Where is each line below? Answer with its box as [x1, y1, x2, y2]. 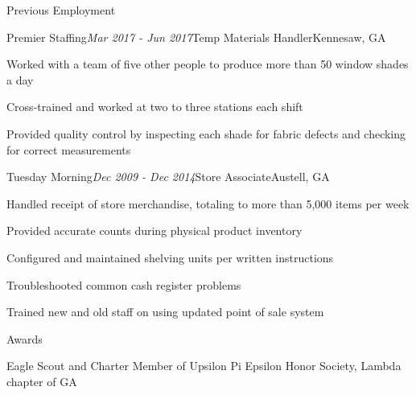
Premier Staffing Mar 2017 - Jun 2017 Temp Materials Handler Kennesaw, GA [6, 28, 386, 45]
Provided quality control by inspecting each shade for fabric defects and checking [6, 125, 406, 142]
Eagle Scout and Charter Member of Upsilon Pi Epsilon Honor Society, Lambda [6, 357, 402, 374]
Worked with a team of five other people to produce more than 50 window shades [6, 56, 409, 72]
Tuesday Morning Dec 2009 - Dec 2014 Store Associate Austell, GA [6, 168, 330, 185]
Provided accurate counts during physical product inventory [6, 222, 303, 239]
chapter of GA [6, 372, 77, 389]
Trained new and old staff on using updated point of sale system [6, 303, 324, 320]
